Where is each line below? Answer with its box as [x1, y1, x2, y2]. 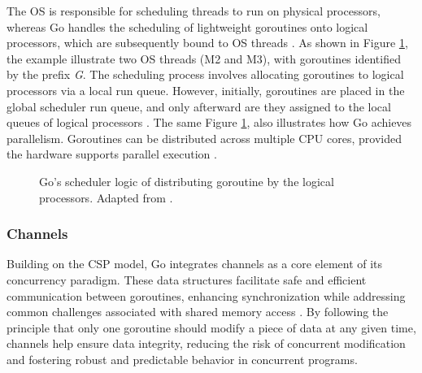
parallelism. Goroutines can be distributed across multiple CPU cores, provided [7, 129, 402, 146]
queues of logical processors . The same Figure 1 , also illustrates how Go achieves [7, 114, 412, 131]
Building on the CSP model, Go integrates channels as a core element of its [7, 255, 383, 272]
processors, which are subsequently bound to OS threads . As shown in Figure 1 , [7, 34, 408, 51]
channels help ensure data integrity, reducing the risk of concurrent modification [7, 335, 406, 352]
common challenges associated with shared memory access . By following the [7, 303, 389, 320]
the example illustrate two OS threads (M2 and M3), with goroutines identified [7, 50, 401, 67]
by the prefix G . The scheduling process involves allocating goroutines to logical [7, 66, 404, 83]
